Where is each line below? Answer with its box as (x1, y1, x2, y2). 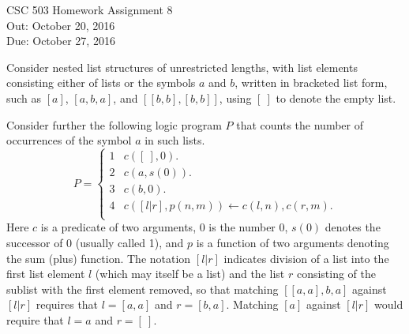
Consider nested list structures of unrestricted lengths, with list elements (6, 58, 358, 75)
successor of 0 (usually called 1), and (6, 234, 184, 250)
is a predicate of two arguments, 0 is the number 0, (40, 219, 288, 235)
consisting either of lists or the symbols (6, 74, 196, 91)
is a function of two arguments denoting (196, 234, 389, 250)
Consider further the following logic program (6, 116, 222, 133)
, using (219, 89, 252, 106)
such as (6, 89, 42, 106)
